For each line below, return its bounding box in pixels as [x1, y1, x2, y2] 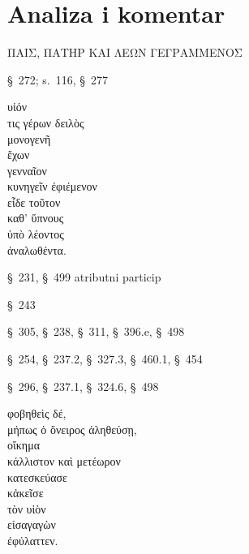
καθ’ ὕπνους [7, 209, 64, 226]
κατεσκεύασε [7, 468, 67, 485]
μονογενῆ [7, 130, 51, 147]
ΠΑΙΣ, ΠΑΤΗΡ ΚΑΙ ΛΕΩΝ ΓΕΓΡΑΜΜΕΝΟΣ [7, 44, 243, 61]
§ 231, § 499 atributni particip [7, 268, 161, 286]
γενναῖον [7, 161, 47, 178]
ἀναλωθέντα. [7, 241, 67, 258]
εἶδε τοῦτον [7, 193, 61, 210]
